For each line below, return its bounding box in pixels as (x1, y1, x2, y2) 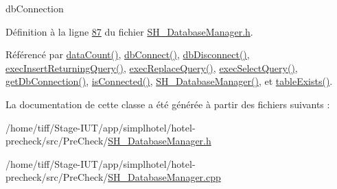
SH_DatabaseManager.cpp (108, 170, 221, 184)
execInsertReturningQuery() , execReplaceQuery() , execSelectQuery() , (5, 60, 298, 75)
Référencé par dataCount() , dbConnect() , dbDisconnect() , (5, 47, 250, 62)
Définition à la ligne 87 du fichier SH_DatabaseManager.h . (5, 24, 253, 38)
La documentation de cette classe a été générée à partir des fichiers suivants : (5, 97, 330, 111)
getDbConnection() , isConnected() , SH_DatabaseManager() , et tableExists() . (5, 74, 333, 88)
